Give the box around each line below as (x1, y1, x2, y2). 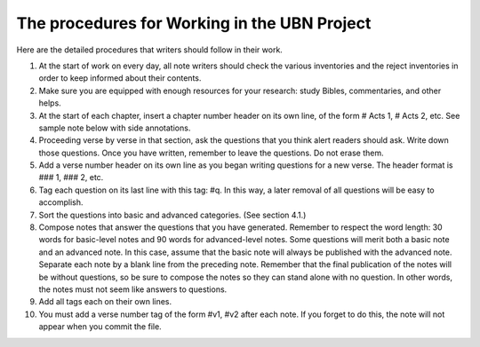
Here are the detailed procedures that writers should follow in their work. (16, 44, 284, 55)
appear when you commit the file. (38, 321, 162, 332)
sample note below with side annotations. (38, 122, 191, 133)
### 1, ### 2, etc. (38, 172, 104, 183)
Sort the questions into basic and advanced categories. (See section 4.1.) (38, 209, 307, 220)
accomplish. (38, 197, 84, 208)
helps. (38, 98, 61, 108)
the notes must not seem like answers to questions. (38, 284, 228, 295)
